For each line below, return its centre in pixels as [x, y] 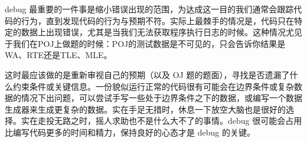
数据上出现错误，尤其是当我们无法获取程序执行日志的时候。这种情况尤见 [161, 32]
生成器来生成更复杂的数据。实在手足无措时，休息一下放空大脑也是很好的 [145, 109]
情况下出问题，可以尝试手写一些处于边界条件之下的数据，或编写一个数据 [161, 98]
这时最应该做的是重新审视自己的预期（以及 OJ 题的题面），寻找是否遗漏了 [147, 74]
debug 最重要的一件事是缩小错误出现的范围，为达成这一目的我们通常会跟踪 [149, 9]
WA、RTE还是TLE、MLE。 [58, 55]
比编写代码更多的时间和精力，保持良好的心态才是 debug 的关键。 [130, 132]
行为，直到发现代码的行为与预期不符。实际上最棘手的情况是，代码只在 [157, 20]
